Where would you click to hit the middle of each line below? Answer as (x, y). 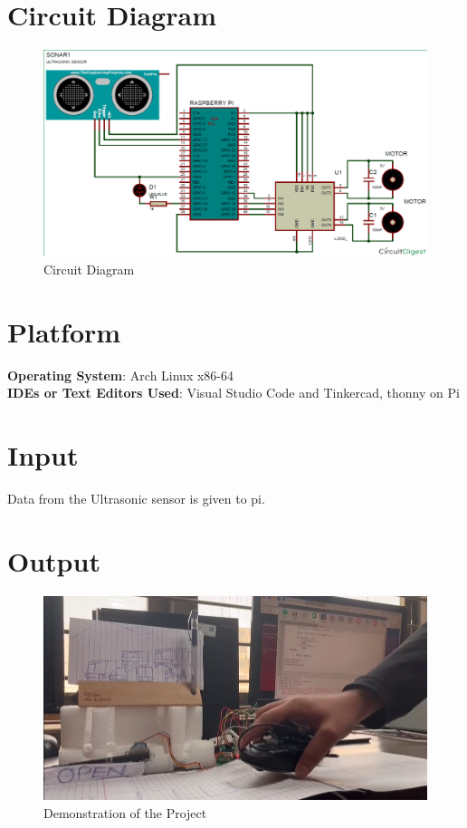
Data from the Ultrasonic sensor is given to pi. (136, 498)
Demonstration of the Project (125, 812)
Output (54, 560)
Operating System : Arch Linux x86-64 (121, 375)
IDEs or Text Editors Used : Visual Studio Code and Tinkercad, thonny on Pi (233, 393)
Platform (64, 331)
